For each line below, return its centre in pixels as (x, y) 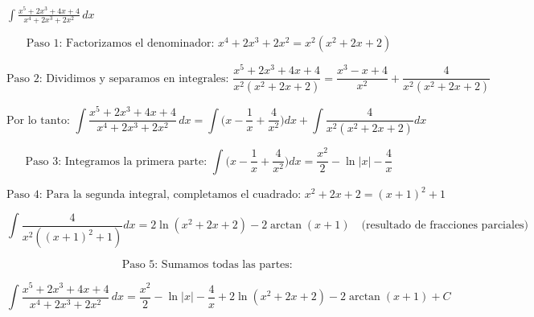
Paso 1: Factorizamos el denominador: (120, 43)
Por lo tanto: (38, 120)
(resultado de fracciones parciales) (445, 226)
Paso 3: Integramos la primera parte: (116, 161)
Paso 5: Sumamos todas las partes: (207, 265)
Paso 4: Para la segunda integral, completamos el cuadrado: (154, 195)
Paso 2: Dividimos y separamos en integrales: (118, 78)
